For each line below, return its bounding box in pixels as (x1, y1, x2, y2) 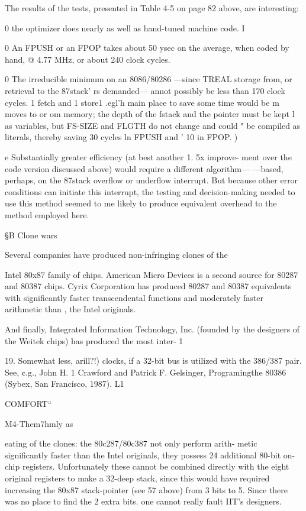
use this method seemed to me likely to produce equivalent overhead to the (5, 197, 277, 209)
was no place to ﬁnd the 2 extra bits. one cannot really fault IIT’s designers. (5, 495, 282, 507)
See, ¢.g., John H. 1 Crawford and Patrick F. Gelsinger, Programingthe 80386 (5, 366, 286, 378)
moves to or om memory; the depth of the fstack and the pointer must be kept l (5, 108, 295, 120)
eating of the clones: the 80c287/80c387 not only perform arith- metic (5, 437, 257, 449)
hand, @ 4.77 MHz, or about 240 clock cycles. (5, 53, 170, 65)
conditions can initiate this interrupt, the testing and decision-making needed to (5, 185, 295, 198)
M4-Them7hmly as (5, 417, 73, 429)
